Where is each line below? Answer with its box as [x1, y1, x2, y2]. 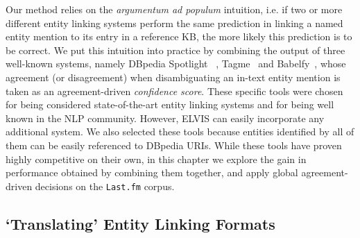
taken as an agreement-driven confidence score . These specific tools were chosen [6, 83, 343, 98]
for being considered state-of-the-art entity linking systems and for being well [6, 97, 334, 112]
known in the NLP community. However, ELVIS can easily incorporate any [6, 110, 325, 125]
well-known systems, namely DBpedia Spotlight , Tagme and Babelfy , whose [6, 56, 346, 71]
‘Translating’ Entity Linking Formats [6, 212, 275, 234]
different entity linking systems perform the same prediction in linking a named [6, 15, 343, 30]
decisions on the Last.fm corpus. [35, 178, 175, 193]
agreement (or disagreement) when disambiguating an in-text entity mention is [6, 69, 341, 84]
